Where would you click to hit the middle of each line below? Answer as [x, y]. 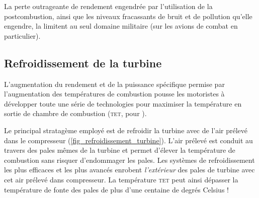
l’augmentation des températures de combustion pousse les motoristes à [114, 94]
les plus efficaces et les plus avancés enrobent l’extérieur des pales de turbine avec [129, 170]
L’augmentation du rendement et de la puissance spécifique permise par [114, 84]
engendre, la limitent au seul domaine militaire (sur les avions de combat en [121, 26]
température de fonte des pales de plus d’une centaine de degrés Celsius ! [116, 189]
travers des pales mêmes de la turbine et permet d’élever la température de [120, 150]
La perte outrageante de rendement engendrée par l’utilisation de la [108, 6]
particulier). [22, 35]
